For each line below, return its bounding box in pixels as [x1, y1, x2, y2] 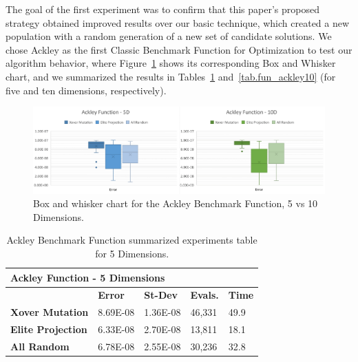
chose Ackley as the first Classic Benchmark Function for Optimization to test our [6, 42, 352, 56]
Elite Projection [10, 322, 87, 337]
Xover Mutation [10, 305, 89, 319]
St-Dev [144, 288, 178, 302]
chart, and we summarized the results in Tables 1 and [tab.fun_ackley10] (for [6, 69, 336, 83]
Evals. [190, 288, 219, 302]
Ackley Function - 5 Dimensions [10, 270, 165, 284]
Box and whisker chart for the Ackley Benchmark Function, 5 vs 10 [33, 196, 318, 211]
